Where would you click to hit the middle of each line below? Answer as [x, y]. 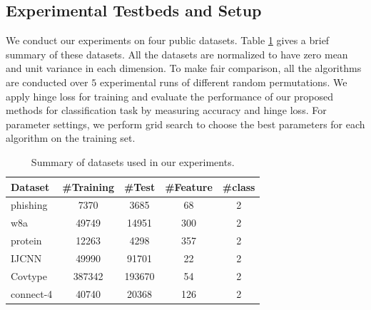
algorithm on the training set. [71, 138]
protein [26, 241]
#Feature [189, 186]
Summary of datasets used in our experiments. [133, 161]
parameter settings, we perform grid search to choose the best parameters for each [185, 124]
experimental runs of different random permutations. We [223, 82]
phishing [29, 205]
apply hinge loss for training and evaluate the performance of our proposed [170, 96]
